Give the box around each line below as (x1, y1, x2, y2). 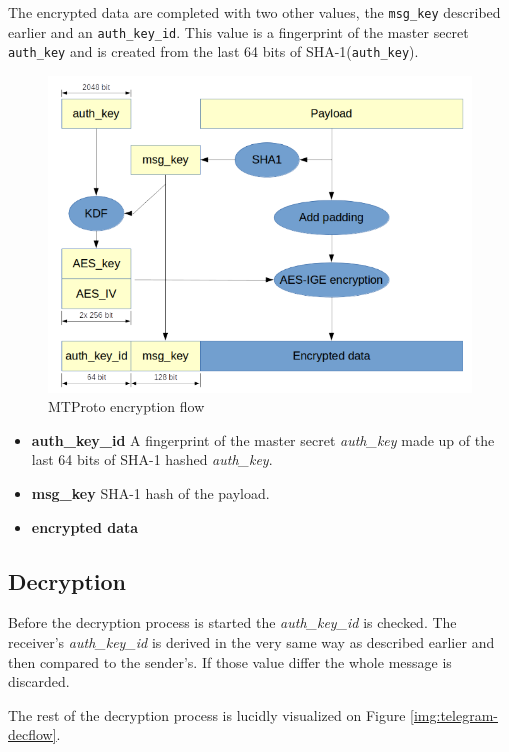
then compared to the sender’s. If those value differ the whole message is (8, 651, 452, 672)
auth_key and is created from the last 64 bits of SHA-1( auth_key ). (8, 41, 419, 62)
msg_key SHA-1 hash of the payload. (31, 483, 270, 504)
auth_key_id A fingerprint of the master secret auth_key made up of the (31, 429, 495, 450)
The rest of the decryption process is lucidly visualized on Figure (8, 704, 406, 725)
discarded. (8, 671, 70, 692)
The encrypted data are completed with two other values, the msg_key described (8, 2, 501, 22)
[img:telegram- (410, 704, 498, 725)
